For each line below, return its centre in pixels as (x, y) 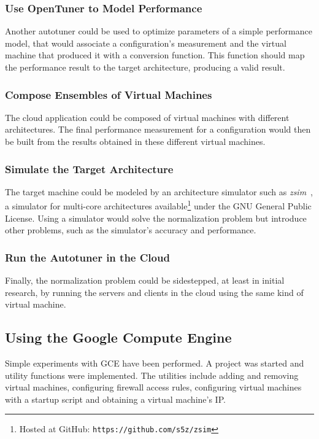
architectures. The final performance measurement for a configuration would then (158, 129)
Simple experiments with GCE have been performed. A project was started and (155, 363)
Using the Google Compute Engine (118, 337)
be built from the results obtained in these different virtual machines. (135, 141)
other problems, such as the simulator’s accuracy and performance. (131, 230)
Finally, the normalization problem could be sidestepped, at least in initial (145, 280)
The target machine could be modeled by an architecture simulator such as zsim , (159, 191)
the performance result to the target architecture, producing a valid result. (145, 67)
